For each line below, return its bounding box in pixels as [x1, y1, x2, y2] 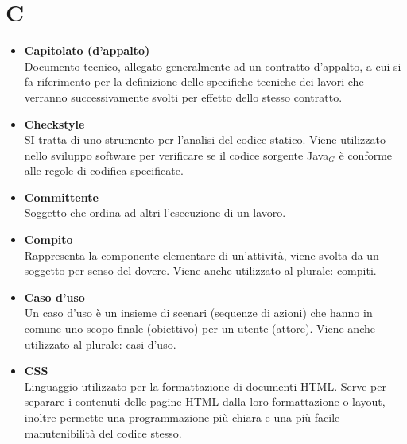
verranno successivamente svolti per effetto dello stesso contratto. [24, 88, 343, 105]
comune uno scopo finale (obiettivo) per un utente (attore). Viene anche [24, 320, 375, 337]
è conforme [339, 146, 393, 163]
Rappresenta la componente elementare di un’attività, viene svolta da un [24, 246, 379, 263]
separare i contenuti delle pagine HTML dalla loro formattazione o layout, [24, 393, 386, 410]
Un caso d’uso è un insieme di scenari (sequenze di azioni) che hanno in [24, 304, 373, 321]
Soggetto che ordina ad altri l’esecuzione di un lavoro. [24, 204, 286, 221]
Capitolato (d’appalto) [24, 42, 150, 59]
